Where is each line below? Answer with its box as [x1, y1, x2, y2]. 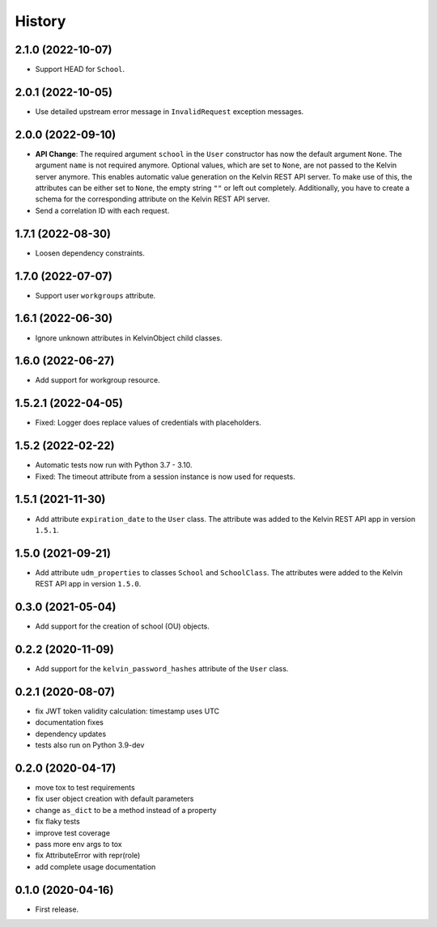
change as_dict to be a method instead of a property [35, 805, 217, 815]
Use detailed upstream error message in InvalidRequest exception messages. [35, 106, 304, 116]
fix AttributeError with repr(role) [35, 850, 141, 861]
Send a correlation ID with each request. [35, 205, 170, 215]
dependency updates [35, 729, 107, 739]
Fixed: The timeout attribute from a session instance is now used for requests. [35, 472, 295, 481]
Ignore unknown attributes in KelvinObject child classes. [35, 332, 223, 343]
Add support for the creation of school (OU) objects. [35, 621, 210, 631]
